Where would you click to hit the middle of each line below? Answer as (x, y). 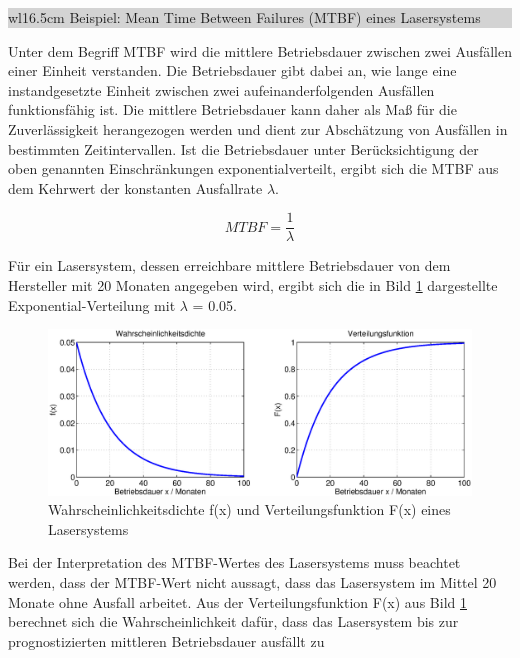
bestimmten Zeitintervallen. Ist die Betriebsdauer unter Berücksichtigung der (243, 148)
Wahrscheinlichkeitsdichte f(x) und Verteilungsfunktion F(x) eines (249, 509)
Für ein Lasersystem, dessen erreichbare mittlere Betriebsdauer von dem (229, 265)
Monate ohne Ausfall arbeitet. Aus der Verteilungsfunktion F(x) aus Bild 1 (237, 601)
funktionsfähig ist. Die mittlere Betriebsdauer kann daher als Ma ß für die (232, 109)
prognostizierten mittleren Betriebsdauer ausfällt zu (166, 640)
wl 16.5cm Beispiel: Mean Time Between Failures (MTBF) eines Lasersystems (244, 17)
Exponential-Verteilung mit (92, 304)
